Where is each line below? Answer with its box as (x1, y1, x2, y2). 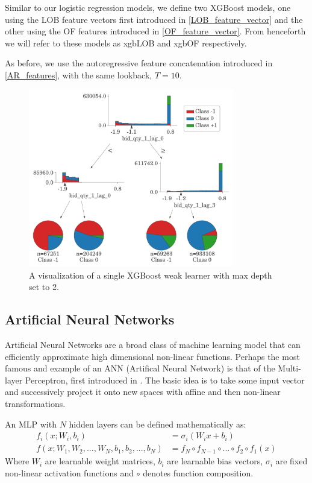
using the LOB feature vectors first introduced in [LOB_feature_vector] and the (5, 13, 303, 25)
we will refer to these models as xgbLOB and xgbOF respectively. (5, 36, 247, 49)
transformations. (5, 397, 66, 409)
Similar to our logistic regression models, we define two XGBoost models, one (5, 1, 291, 13)
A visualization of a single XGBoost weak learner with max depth (29, 268, 272, 281)
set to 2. (29, 280, 59, 293)
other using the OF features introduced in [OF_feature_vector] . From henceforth (5, 25, 306, 37)
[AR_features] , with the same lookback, (5, 68, 152, 81)
